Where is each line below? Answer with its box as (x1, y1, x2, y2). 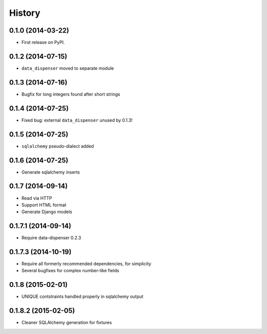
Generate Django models (21, 209, 73, 215)
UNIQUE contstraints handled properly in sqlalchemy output (21, 293, 143, 299)
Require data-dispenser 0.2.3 (21, 235, 82, 241)
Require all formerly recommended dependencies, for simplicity (21, 261, 152, 267)
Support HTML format (21, 202, 67, 208)
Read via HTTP (21, 195, 52, 201)
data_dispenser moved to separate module (21, 65, 114, 71)
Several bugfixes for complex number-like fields (21, 268, 120, 274)
